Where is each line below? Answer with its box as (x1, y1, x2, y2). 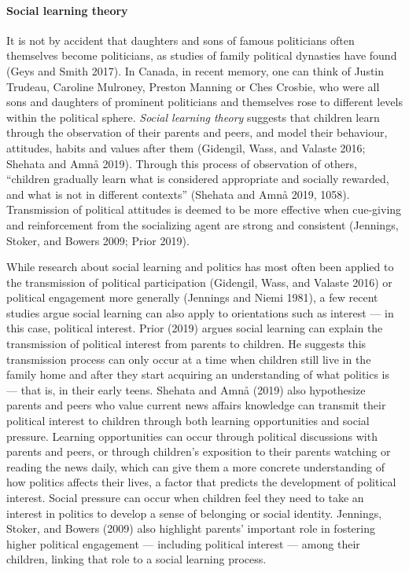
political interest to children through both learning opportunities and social (6, 412, 370, 429)
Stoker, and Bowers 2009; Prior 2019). (6, 232, 190, 248)
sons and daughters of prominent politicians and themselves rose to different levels (6, 93, 403, 110)
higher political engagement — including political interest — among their (6, 535, 360, 552)
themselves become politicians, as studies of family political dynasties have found (6, 47, 397, 64)
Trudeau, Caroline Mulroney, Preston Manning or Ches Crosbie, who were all (6, 78, 380, 94)
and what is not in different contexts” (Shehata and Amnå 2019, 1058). (6, 185, 350, 202)
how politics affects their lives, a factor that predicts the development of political (6, 474, 396, 490)
